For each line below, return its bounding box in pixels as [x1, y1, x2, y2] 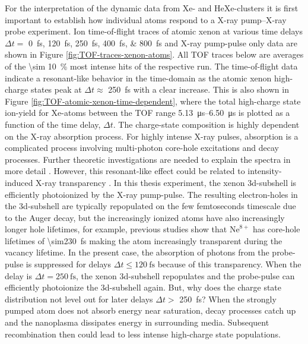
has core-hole [253, 223, 300, 235]
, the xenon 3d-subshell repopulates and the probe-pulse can [75, 269, 295, 282]
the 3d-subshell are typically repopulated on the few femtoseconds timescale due [5, 200, 296, 212]
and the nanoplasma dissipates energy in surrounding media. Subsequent [5, 316, 269, 329]
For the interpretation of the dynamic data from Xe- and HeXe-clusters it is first [5, 2, 299, 14]
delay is [5, 269, 32, 282]
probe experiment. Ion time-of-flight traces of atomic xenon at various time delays [5, 25, 303, 37]
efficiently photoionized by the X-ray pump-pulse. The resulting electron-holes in [5, 188, 298, 200]
